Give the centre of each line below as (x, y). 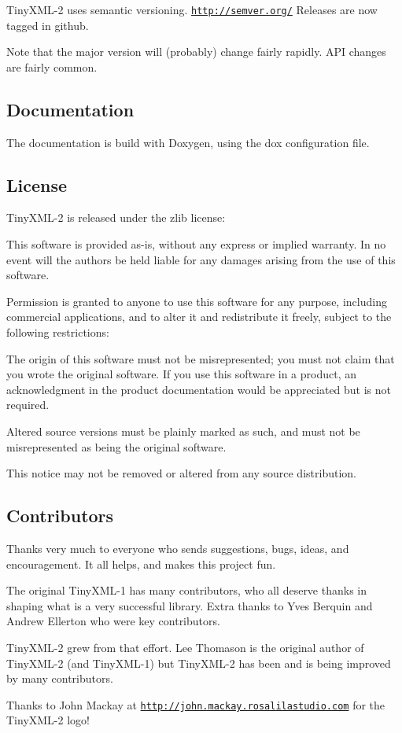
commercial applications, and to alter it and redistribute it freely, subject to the (199, 317)
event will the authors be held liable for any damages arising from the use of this (201, 259)
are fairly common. (52, 66)
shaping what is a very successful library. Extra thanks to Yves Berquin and (190, 605)
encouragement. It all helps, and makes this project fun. (141, 564)
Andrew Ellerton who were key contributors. (113, 621)
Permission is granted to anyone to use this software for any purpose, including (197, 301)
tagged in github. (48, 25)
